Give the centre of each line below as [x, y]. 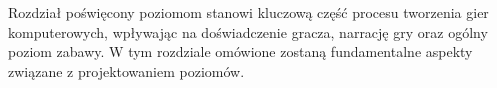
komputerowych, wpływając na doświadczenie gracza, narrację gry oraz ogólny [248, 31]
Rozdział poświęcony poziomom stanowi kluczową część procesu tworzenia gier [248, 12]
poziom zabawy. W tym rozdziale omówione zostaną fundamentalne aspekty [240, 51]
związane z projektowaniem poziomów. [126, 70]
